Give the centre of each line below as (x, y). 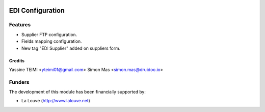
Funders (19, 82)
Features (20, 25)
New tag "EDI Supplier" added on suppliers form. (71, 48)
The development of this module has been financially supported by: (77, 92)
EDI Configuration (37, 10)
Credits (17, 60)
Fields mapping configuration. (52, 41)
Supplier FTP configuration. (49, 35)
